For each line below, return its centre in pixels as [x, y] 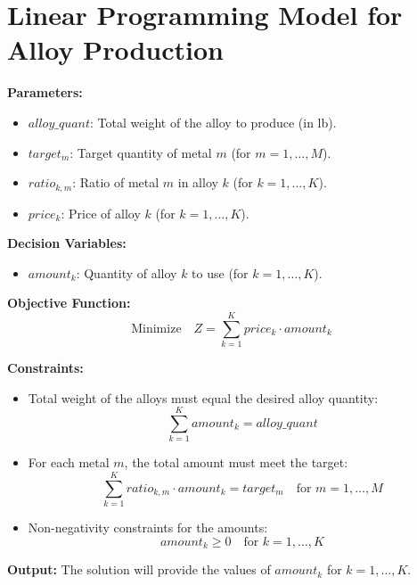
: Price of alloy [101, 213]
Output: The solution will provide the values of [139, 569]
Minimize [156, 329]
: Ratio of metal [116, 182]
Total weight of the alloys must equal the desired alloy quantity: [203, 397]
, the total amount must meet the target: [236, 462]
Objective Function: [69, 303]
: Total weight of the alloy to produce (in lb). [213, 122]
